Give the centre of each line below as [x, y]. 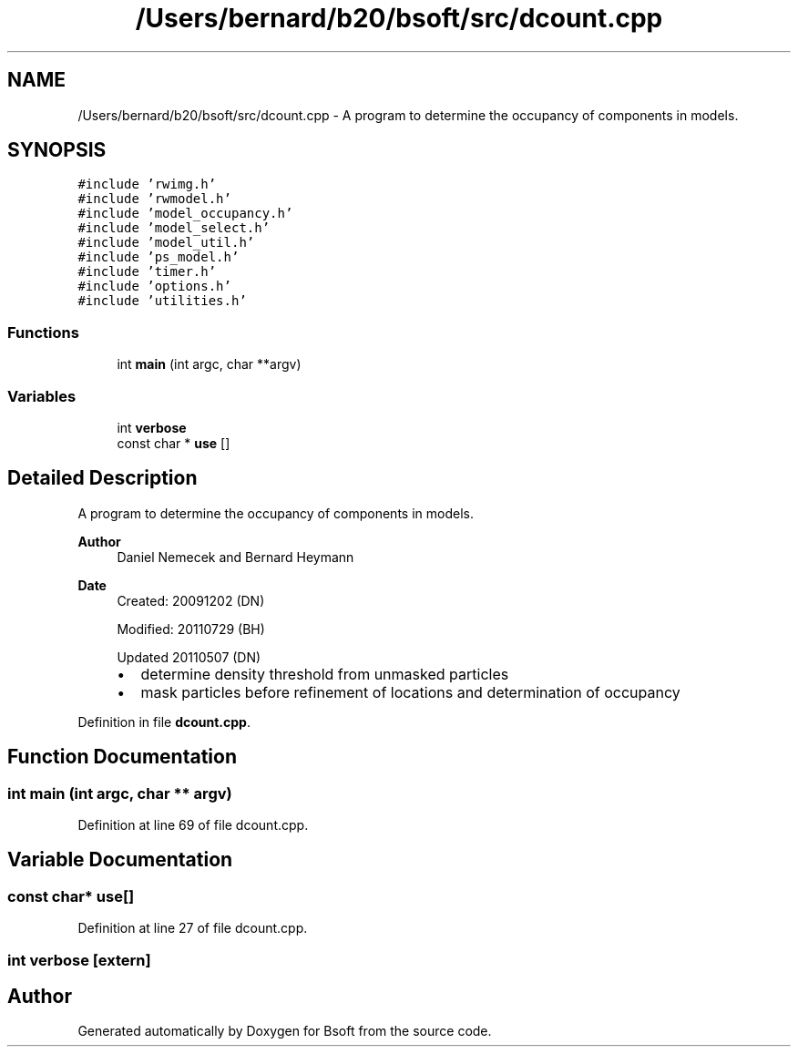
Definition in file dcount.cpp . [164, 721]
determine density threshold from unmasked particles [325, 674]
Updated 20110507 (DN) [189, 657]
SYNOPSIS [57, 150]
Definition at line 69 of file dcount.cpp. [193, 825]
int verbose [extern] [79, 960]
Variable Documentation [120, 860]
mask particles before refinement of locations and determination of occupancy [410, 692]
